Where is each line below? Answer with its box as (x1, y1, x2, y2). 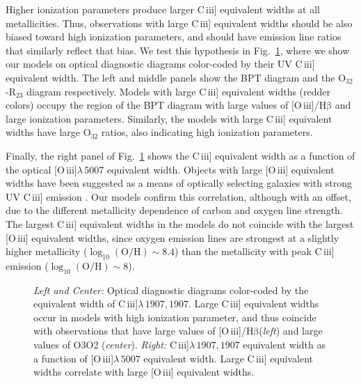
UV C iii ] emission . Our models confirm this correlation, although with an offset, (6, 189, 351, 203)
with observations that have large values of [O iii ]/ (33, 323, 247, 338)
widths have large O (6, 125, 91, 139)
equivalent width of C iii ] (33, 296, 138, 311)
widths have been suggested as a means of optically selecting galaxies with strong (6, 176, 352, 190)
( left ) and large (259, 323, 323, 338)
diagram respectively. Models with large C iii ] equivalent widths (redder (26, 84, 331, 98)
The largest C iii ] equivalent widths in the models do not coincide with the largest (6, 216, 354, 231)
